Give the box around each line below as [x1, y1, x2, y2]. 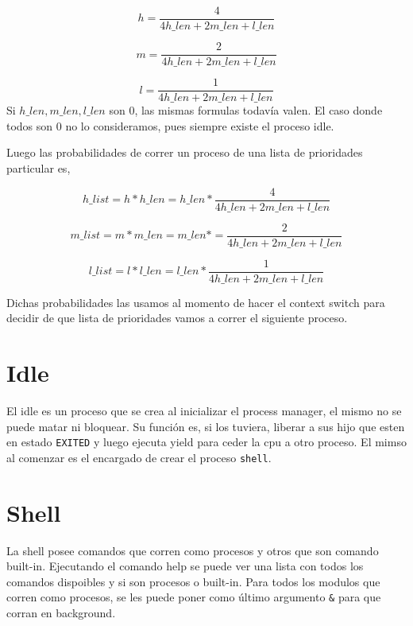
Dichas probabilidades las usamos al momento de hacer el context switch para [6, 294, 385, 310]
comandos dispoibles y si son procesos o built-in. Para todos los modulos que [6, 573, 380, 589]
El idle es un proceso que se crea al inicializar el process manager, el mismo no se [6, 402, 402, 419]
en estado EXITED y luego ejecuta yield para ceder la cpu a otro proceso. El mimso [6, 434, 407, 450]
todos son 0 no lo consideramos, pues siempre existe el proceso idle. [6, 117, 334, 134]
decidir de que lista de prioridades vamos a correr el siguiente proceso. [6, 309, 348, 326]
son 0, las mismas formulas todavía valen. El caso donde [109, 102, 383, 119]
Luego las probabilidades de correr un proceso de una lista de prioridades [6, 144, 363, 161]
